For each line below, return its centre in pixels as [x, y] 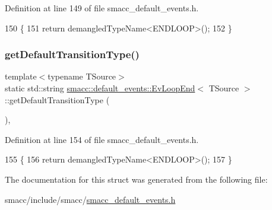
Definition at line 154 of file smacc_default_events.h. [102, 139]
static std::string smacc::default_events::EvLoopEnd [100, 88]
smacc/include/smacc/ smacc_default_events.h [90, 199]
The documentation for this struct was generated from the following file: [136, 179]
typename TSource [82, 76]
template [21, 76]
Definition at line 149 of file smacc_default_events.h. [102, 8]
